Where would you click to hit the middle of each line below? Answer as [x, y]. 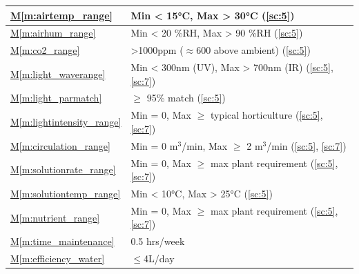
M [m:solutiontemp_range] [66, 194]
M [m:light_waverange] [58, 74]
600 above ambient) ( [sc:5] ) [253, 50]
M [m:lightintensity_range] [66, 122]
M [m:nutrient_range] [55, 217]
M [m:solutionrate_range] [63, 169]
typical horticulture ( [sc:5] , [266, 115]
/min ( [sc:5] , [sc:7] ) [307, 145]
